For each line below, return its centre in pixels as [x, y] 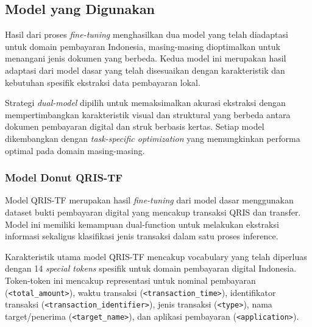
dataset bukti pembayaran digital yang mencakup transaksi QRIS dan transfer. [153, 212]
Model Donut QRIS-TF [64, 178]
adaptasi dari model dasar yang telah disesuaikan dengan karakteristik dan [145, 70]
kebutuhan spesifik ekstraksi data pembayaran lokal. [103, 82]
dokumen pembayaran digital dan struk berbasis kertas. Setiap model [135, 126]
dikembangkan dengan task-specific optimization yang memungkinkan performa [153, 138]
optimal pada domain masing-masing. [75, 150]
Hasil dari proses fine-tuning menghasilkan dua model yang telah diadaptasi [147, 34]
